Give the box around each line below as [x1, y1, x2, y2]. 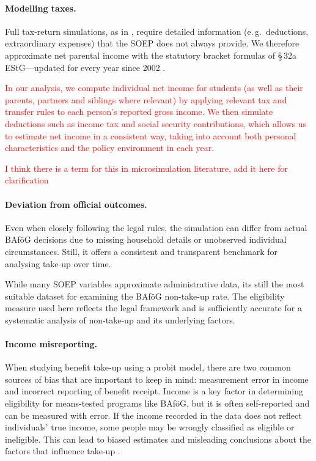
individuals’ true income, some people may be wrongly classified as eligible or [5, 421, 295, 433]
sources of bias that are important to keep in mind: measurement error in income [5, 372, 309, 385]
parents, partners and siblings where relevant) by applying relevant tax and [5, 93, 287, 106]
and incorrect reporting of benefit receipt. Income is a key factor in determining [5, 385, 304, 397]
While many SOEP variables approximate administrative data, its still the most [5, 278, 304, 290]
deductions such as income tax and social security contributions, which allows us [5, 117, 307, 130]
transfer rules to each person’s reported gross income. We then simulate [5, 105, 273, 118]
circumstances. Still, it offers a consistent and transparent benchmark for [5, 245, 277, 257]
